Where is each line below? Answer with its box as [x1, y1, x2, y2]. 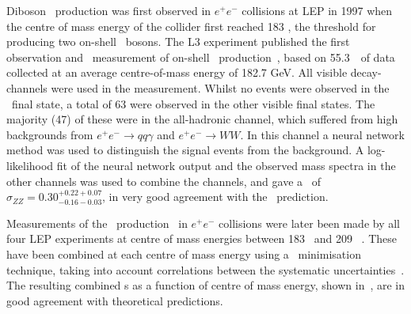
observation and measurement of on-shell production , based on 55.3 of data [6, 48, 395, 65]
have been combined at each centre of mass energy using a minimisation [6, 245, 361, 262]
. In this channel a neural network [240, 126, 405, 142]
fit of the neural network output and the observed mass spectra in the [56, 157, 396, 173]
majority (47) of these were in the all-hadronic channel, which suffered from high [6, 111, 398, 127]
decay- [350, 64, 382, 81]
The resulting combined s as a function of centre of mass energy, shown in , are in [6, 277, 405, 293]
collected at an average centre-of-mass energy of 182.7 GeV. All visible [6, 64, 348, 81]
